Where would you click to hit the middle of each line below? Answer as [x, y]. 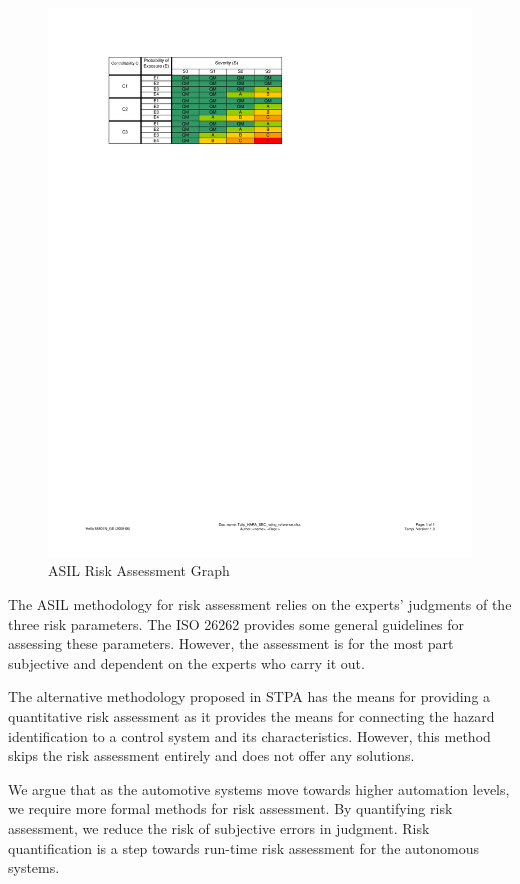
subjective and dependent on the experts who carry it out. [186, 662]
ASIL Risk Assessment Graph [139, 570]
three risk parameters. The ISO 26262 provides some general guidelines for [236, 623]
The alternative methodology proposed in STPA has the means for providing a [249, 696]
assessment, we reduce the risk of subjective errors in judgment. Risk [219, 828]
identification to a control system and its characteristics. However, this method [249, 735]
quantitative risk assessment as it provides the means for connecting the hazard [251, 716]
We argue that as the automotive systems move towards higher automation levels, [259, 788]
